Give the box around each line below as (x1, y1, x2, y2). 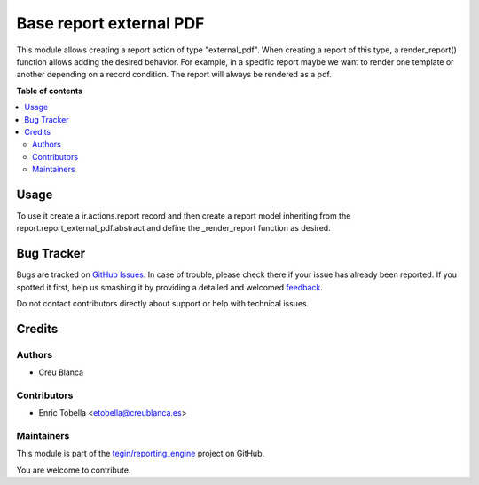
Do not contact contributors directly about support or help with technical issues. (16, 298, 310, 309)
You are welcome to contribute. (16, 465, 131, 475)
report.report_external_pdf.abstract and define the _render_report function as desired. (16, 223, 332, 234)
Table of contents (16, 85, 83, 96)
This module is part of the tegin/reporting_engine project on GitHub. (16, 449, 265, 459)
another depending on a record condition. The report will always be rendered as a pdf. (16, 69, 332, 80)
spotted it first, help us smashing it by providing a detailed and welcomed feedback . (16, 282, 324, 292)
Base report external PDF (16, 13, 205, 33)
